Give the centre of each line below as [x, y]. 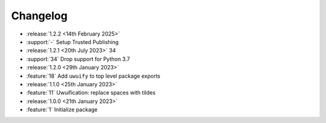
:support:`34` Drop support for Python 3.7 [78, 59]
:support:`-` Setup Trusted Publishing [72, 42]
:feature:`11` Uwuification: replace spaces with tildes [91, 93]
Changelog [39, 16]
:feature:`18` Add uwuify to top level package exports [93, 76]
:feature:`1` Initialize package [62, 110]
